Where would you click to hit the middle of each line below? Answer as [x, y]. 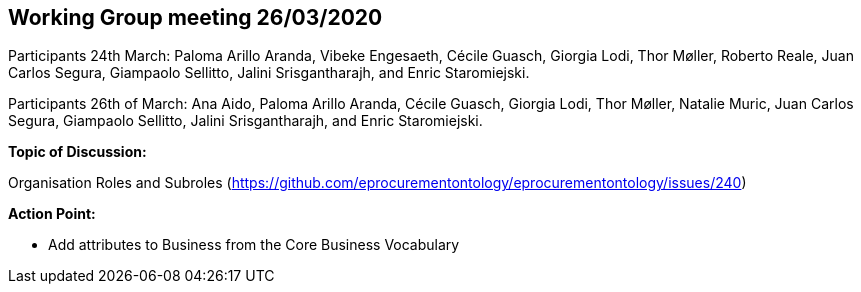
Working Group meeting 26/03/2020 [195, 17]
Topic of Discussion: [77, 152]
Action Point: [52, 214]
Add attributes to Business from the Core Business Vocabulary [254, 245]
